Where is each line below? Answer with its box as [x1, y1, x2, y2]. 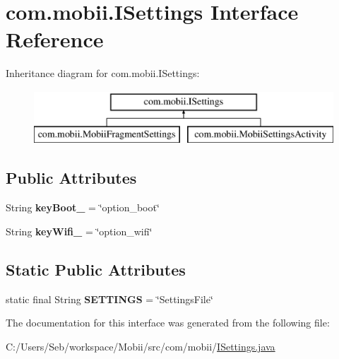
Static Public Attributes [6, 258, 186, 280]
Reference [6, 25, 104, 54]
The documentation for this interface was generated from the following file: [6, 315, 330, 330]
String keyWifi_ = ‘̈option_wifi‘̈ [6, 223, 153, 238]
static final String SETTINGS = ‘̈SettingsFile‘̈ [6, 291, 213, 306]
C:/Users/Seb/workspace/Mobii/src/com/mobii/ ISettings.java [6, 339, 275, 353]
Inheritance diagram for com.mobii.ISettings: [6, 66, 200, 81]
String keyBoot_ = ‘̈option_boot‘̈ [6, 200, 160, 215]
